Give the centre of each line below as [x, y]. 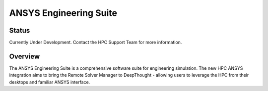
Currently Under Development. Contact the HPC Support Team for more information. [96, 43]
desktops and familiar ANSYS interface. [50, 82]
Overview [25, 56]
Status [20, 30]
